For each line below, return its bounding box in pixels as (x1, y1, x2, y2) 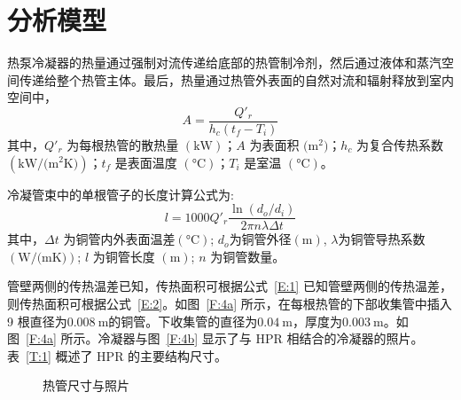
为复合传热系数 (356, 135, 444, 153)
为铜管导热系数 (338, 230, 426, 248)
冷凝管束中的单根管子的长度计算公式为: (7, 184, 234, 203)
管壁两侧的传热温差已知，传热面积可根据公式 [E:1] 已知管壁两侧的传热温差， (7, 277, 452, 295)
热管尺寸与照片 (43, 376, 129, 395)
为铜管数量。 (210, 247, 285, 265)
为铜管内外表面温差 (63, 230, 176, 248)
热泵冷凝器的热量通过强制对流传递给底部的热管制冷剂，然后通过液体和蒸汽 (7, 53, 441, 72)
